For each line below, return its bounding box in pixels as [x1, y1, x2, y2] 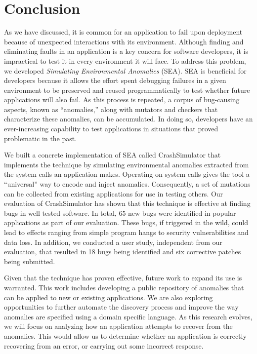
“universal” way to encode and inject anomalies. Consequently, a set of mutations [4, 179, 251, 189]
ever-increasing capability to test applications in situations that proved [4, 123, 218, 134]
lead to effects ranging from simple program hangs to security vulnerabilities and [4, 227, 249, 237]
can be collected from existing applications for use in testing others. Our [4, 188, 223, 198]
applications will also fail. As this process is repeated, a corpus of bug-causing [4, 94, 240, 105]
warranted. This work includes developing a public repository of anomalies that [4, 282, 244, 292]
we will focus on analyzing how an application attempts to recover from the [4, 321, 233, 331]
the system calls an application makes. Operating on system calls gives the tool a [4, 169, 250, 179]
